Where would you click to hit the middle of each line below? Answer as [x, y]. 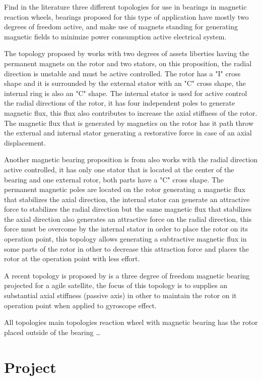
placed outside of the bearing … [52, 332]
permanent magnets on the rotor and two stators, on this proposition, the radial [128, 63]
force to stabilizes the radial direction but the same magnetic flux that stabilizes [128, 209]
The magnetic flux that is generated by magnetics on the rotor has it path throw [129, 123]
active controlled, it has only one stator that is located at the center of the [119, 169]
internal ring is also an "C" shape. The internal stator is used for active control [126, 93]
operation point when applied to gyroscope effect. [80, 305]
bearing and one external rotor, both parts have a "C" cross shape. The [114, 179]
